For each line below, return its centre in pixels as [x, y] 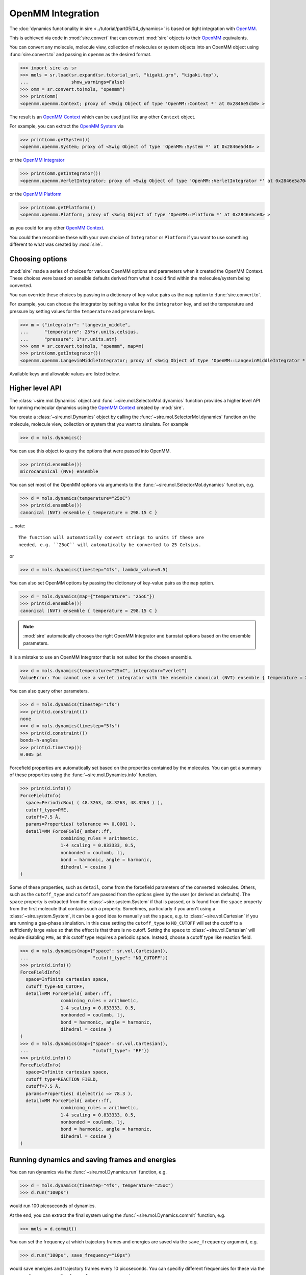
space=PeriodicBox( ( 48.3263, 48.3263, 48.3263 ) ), [94, 803]
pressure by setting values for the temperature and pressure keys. [82, 311]
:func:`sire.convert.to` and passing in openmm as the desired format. [80, 54]
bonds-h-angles [39, 740]
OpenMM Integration [54, 13]
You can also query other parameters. [49, 691]
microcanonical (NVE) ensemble [59, 471]
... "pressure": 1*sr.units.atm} [69, 339]
